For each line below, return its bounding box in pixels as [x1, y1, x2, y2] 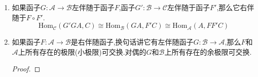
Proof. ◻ [12, 63, 41, 74]
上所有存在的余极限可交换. [164, 46, 252, 57]
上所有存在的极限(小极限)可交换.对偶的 [18, 46, 146, 57]
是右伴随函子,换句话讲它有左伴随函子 [70, 36, 194, 47]
